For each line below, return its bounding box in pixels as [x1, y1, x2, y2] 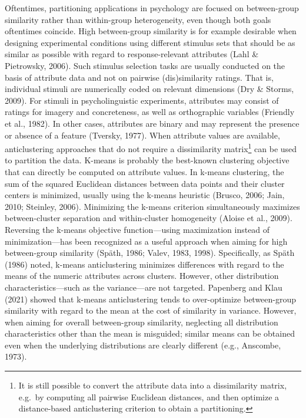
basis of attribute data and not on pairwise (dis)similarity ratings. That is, [5, 71, 274, 83]
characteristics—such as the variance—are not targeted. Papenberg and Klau [5, 281, 282, 293]
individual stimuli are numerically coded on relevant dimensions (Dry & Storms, [5, 83, 294, 95]
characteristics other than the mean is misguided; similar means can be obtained [5, 327, 295, 340]
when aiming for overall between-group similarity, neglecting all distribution [5, 315, 278, 328]
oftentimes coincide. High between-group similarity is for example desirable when [5, 25, 297, 37]
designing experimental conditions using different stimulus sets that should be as [5, 36, 295, 48]
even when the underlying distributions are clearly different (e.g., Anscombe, [5, 338, 281, 351]
